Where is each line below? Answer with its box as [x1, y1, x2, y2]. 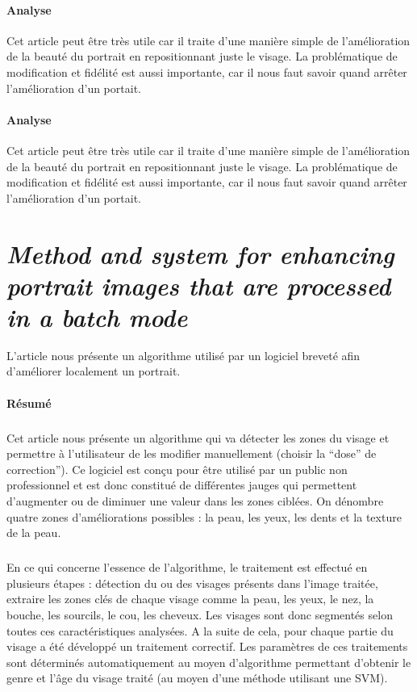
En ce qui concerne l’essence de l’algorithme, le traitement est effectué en [6, 559, 368, 576]
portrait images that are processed [6, 268, 391, 302]
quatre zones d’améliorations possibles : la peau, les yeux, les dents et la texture [6, 508, 402, 525]
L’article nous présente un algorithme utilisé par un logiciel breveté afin [6, 346, 361, 363]
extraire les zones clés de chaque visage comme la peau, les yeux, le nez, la [6, 590, 374, 607]
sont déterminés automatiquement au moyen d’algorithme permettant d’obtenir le [6, 653, 411, 670]
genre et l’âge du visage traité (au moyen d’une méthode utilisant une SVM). [6, 669, 388, 686]
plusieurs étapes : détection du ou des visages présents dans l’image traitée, [6, 574, 378, 591]
